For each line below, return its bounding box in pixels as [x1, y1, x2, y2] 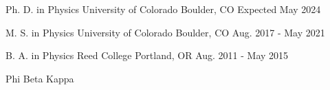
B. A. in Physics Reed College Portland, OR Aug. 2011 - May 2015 [5, 48, 289, 63]
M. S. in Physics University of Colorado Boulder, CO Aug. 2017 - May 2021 [5, 25, 325, 39]
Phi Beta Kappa [5, 71, 74, 85]
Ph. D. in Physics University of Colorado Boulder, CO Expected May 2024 [5, 2, 321, 16]
